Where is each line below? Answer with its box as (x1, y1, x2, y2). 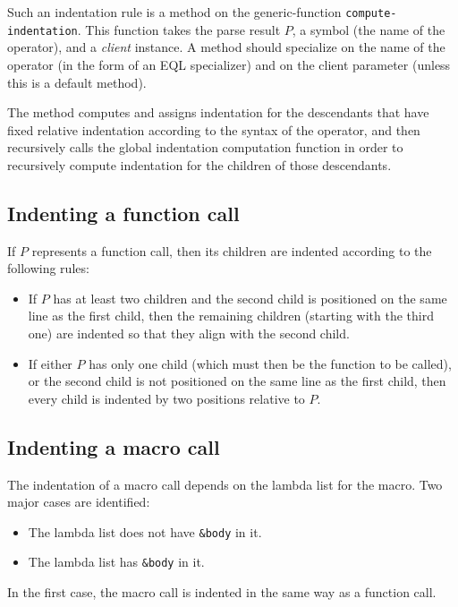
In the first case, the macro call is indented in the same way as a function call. (7, 583, 437, 602)
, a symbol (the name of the (292, 20, 445, 38)
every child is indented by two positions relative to (28, 389, 305, 407)
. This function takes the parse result (77, 20, 281, 38)
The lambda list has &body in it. (28, 552, 205, 571)
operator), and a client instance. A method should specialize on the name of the (7, 38, 445, 56)
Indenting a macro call (7, 432, 220, 460)
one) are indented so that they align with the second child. (28, 324, 350, 343)
